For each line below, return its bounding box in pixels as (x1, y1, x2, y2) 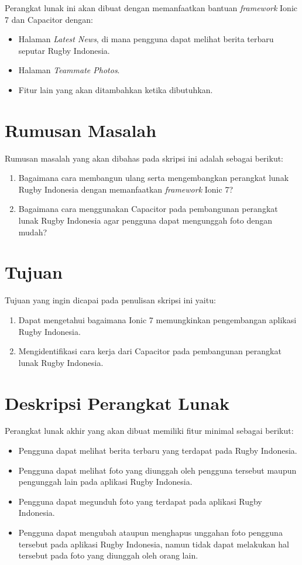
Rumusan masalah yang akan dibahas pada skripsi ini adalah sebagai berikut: (5, 152, 284, 164)
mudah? (18, 225, 47, 238)
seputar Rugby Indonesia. (18, 44, 110, 56)
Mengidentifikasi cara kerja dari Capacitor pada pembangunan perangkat (18, 345, 282, 357)
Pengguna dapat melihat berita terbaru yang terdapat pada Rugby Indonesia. (18, 444, 297, 457)
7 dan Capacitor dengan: (5, 13, 93, 25)
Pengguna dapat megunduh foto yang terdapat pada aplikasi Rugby (18, 495, 262, 507)
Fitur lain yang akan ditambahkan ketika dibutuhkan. (18, 83, 213, 95)
